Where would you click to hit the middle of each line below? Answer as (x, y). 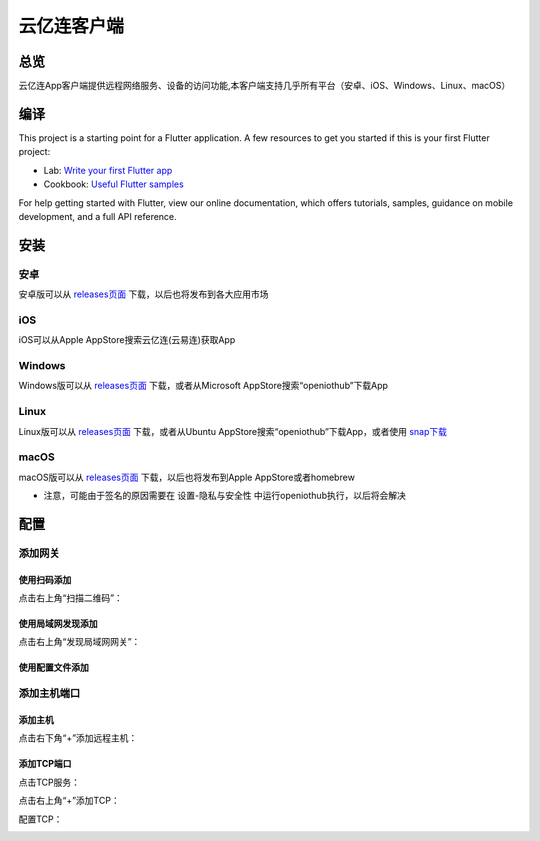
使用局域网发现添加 (58, 623)
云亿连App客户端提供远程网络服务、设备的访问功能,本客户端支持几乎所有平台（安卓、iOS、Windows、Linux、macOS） (264, 86)
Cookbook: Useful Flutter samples (113, 184)
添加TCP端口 (45, 764)
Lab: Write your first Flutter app (108, 170)
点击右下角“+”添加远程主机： (78, 738)
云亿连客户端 (71, 26)
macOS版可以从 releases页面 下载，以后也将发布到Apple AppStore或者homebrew (186, 477)
